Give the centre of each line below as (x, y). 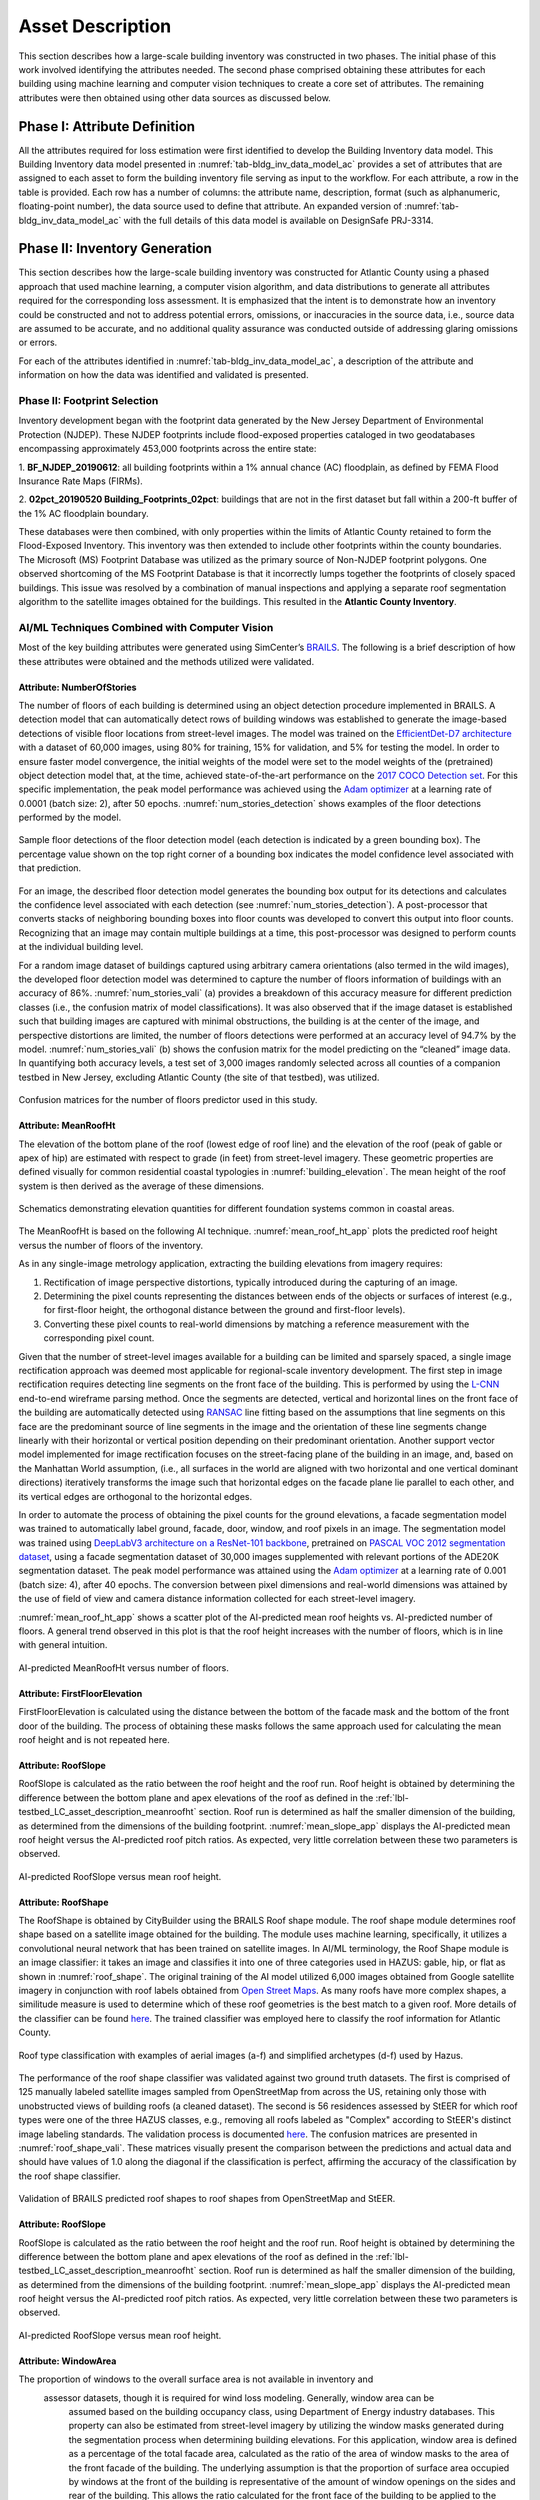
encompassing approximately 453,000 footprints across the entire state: (167, 449)
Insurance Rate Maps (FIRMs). (81, 481)
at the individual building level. (81, 947)
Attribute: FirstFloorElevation (80, 1693)
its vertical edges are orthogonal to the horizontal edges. (135, 1496)
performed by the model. (70, 817)
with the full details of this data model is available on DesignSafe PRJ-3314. (278, 220)
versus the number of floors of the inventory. (111, 1245)
